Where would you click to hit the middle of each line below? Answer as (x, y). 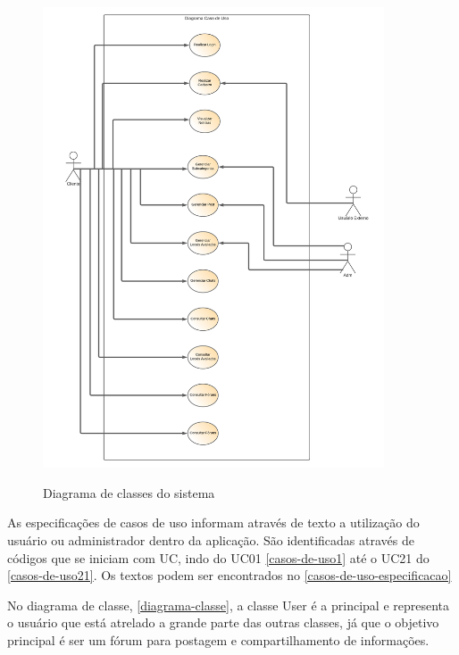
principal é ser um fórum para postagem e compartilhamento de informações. (218, 639)
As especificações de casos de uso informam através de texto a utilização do (213, 522)
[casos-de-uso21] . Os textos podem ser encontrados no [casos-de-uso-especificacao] (229, 575)
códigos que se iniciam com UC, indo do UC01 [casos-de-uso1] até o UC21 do (218, 557)
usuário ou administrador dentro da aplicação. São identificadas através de (211, 539)
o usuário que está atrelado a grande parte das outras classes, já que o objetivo (223, 622)
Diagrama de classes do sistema (129, 492)
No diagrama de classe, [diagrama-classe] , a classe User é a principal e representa (229, 605)
